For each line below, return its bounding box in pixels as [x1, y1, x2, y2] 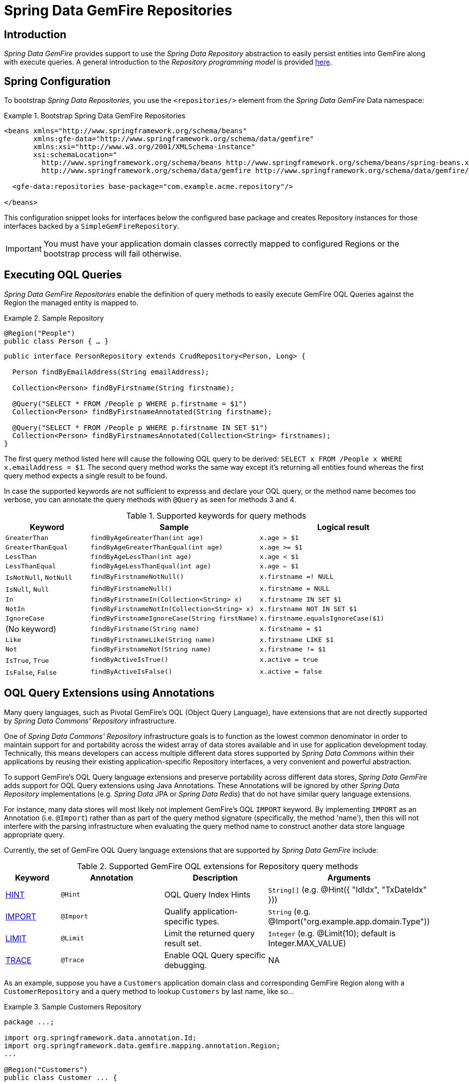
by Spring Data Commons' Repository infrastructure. [4, 716, 176, 725]
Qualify [164, 906, 191, 916]
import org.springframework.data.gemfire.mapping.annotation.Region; [4, 1041, 281, 1050]
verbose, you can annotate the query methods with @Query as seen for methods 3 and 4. [4, 495, 296, 504]
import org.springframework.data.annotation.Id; [4, 1033, 197, 1042]
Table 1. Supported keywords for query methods [126, 510, 307, 521]
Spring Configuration [4, 75, 111, 88]
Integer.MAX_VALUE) [268, 938, 346, 948]
